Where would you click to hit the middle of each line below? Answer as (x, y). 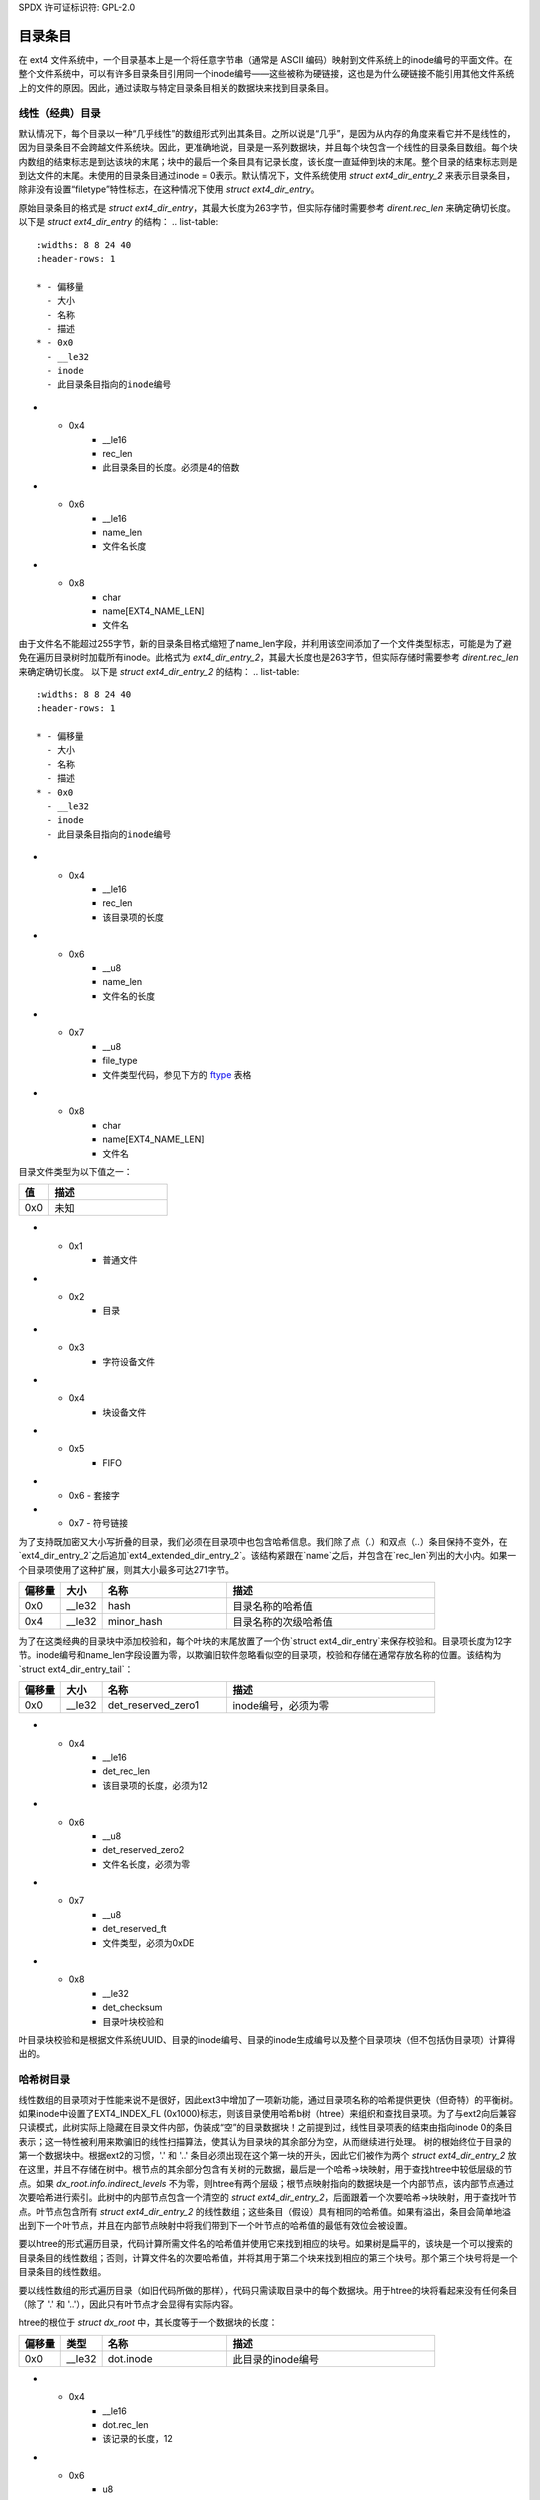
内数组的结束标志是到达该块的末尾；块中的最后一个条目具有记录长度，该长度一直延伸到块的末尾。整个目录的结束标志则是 (268, 161)
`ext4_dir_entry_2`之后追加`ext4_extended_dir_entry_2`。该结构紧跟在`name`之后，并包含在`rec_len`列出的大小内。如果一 (267, 1556)
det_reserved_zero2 (143, 1850)
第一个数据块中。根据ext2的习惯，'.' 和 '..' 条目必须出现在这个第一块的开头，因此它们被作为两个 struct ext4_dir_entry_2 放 (267, 2156)
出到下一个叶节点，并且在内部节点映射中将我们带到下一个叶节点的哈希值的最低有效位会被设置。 (215, 2226)
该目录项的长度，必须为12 (155, 1785)
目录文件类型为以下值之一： (75, 1171)
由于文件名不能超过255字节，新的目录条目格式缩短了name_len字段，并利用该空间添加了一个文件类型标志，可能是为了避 (265, 643)
